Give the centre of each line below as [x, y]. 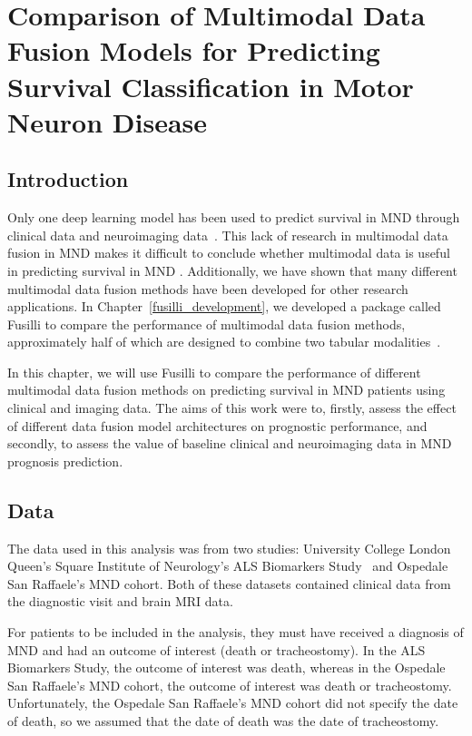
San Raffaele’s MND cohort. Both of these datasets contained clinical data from [229, 583]
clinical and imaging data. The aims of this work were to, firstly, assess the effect [232, 408]
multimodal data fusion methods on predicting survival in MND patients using [226, 390]
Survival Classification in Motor [211, 86]
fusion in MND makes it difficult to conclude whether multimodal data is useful [229, 253]
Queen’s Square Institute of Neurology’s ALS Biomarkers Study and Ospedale [228, 566]
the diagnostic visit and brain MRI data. [120, 601]
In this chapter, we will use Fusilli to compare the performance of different [214, 372]
